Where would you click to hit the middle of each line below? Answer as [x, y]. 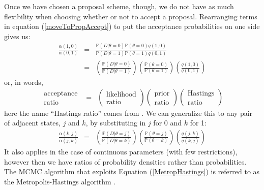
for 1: [198, 123]
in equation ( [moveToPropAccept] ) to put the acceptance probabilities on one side [132, 26]
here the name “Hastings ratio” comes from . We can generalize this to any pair [128, 113]
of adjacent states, [32, 123]
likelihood [121, 94]
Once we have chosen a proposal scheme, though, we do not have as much [119, 6]
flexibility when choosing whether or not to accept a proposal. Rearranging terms [131, 16]
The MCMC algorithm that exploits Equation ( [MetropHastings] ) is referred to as [132, 171]
